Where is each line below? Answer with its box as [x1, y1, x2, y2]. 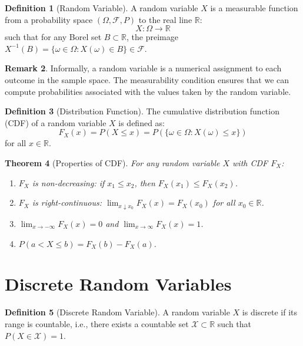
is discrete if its [242, 306, 298, 318]
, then [134, 176, 155, 189]
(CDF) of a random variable [5, 116, 106, 128]
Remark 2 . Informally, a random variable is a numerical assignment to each [5, 62, 282, 74]
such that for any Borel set [5, 31, 102, 43]
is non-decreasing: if [32, 176, 105, 189]
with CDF [232, 156, 268, 169]
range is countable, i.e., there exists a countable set [5, 317, 189, 329]
